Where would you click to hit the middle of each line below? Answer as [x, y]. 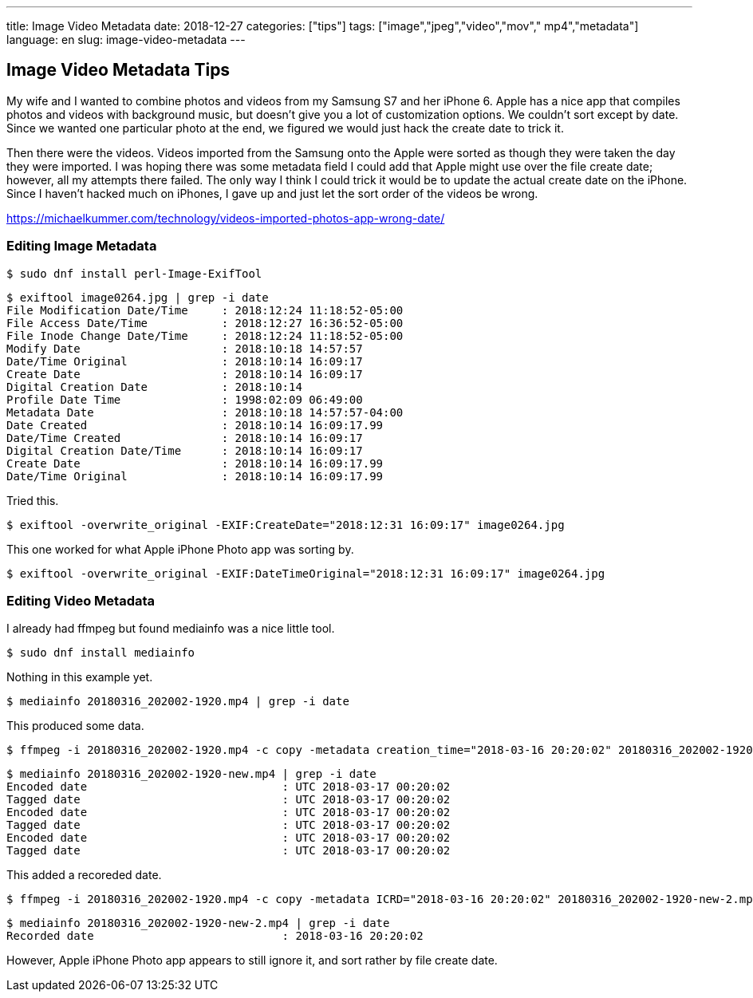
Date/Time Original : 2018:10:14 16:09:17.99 [195, 476]
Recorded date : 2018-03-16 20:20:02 [215, 936]
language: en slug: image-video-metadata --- [126, 39]
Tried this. [33, 500]
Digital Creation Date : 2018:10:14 [154, 387]
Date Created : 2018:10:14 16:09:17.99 [195, 425]
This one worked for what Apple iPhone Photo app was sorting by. [180, 549]
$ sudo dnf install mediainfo [101, 653]
